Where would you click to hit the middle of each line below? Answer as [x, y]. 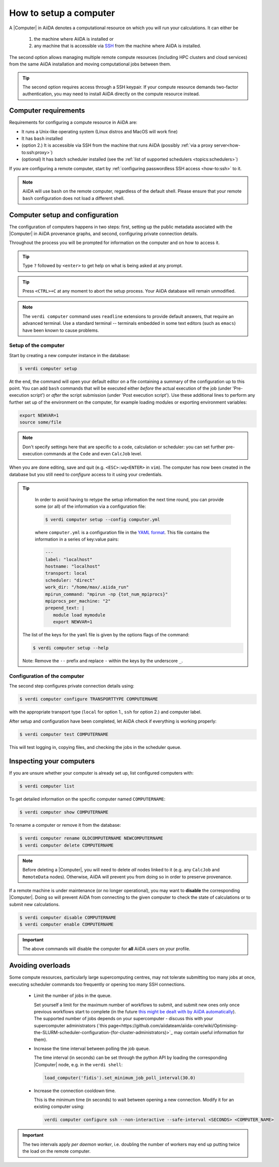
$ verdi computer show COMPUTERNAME [64, 812]
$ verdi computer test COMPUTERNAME [64, 734]
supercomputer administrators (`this [70, 1025]
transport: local [66, 573]
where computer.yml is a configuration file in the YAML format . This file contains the [122, 532]
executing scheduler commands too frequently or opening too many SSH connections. [97, 984]
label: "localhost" [69, 559]
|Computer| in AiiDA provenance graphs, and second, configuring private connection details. [104, 234]
